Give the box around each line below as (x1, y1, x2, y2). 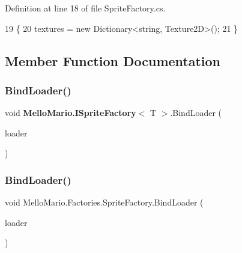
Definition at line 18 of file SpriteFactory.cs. (5, 2, 166, 14)
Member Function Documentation (5, 51, 221, 70)
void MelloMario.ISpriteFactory (5, 106, 136, 119)
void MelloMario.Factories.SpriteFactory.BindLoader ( (5, 196, 204, 209)
